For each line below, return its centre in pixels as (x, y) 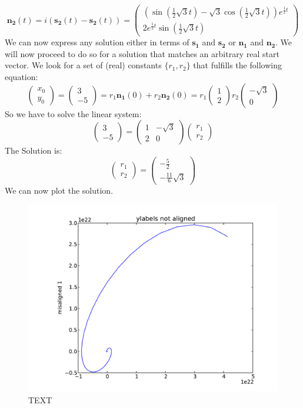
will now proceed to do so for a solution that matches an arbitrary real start (142, 53)
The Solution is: (34, 150)
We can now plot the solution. (59, 190)
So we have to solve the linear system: (73, 113)
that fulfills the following (237, 65)
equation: (21, 76)
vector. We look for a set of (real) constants (83, 65)
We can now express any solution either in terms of (97, 42)
